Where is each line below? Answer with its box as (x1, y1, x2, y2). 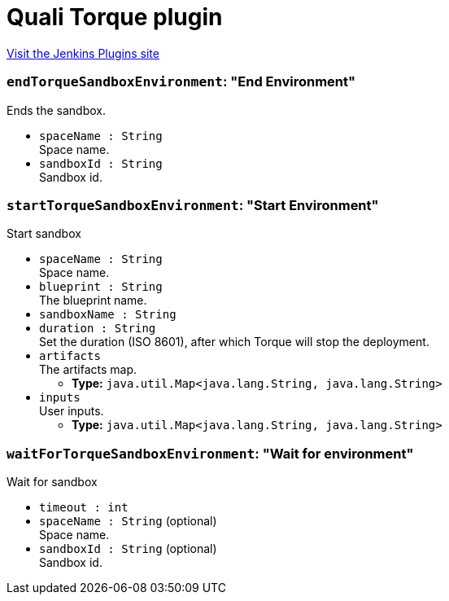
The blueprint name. (39, 293, 147, 308)
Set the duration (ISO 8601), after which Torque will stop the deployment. (39, 335, 429, 349)
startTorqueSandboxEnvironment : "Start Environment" (7, 196, 379, 213)
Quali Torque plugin (7, 3, 223, 31)
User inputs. (39, 404, 104, 419)
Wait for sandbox (7, 475, 98, 489)
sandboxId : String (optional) (39, 542, 217, 555)
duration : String (39, 322, 156, 336)
